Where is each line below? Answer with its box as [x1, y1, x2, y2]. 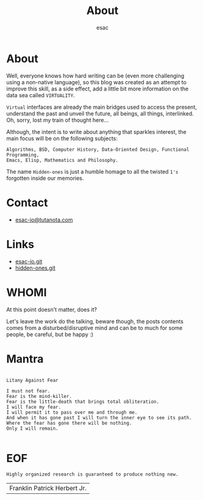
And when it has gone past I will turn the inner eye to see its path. [6, 415, 192, 421]
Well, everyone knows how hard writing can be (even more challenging [6, 72, 185, 79]
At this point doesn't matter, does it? [6, 306, 98, 313]
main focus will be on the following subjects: [6, 134, 118, 142]
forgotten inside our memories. [6, 174, 84, 182]
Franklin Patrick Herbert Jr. [9, 484, 87, 493]
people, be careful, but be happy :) [6, 331, 93, 338]
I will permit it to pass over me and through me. [6, 410, 138, 416]
